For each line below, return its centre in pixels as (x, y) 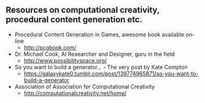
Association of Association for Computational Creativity (85, 86)
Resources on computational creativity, (83, 10)
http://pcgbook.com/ (50, 47)
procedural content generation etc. (74, 20)
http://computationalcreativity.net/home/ (75, 93)
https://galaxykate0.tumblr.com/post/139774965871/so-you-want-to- (111, 74)
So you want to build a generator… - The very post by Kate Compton (101, 67)
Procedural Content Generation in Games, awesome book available (99, 34)
